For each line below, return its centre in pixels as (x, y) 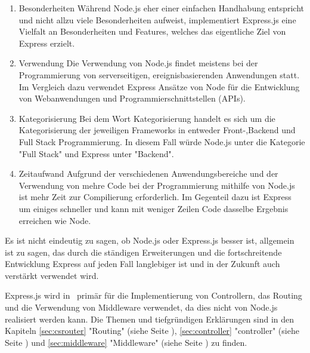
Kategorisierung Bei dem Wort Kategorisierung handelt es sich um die (147, 118)
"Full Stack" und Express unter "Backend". (96, 153)
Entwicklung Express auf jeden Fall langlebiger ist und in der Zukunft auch (142, 264)
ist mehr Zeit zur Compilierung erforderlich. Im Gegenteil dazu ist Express (155, 197)
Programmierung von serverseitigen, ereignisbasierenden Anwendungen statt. (159, 74)
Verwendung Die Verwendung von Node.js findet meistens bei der (138, 63)
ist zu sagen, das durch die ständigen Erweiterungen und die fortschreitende (143, 252)
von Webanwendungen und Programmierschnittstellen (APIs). (132, 98)
